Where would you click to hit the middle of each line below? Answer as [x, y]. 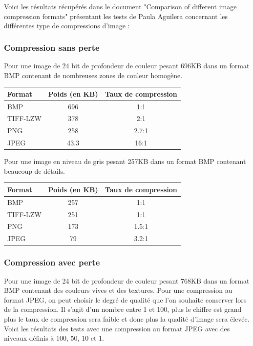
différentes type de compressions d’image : [67, 26]
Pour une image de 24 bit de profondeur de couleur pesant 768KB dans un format [127, 280]
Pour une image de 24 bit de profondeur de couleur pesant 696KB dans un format [127, 65]
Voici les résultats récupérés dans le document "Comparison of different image [120, 6]
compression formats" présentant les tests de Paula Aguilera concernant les [116, 16]
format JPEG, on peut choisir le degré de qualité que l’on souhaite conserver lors [125, 299]
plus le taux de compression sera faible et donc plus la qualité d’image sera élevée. [127, 318]
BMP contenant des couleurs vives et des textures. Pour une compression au [118, 290]
